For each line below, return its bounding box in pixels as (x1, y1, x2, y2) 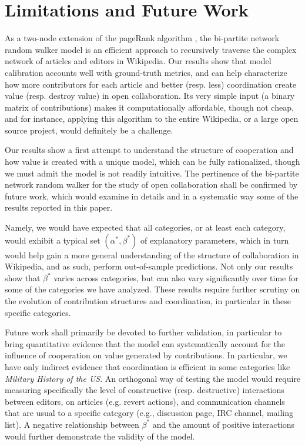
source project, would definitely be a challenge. (5, 124, 173, 136)
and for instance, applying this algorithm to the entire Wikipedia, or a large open (5, 112, 299, 125)
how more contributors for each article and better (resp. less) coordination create (5, 78, 297, 90)
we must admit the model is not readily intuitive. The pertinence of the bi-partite (5, 167, 299, 179)
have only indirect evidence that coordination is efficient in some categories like (5, 360, 290, 372)
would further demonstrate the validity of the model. (5, 430, 195, 442)
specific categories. (5, 306, 71, 318)
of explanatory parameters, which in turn (140, 234, 289, 246)
